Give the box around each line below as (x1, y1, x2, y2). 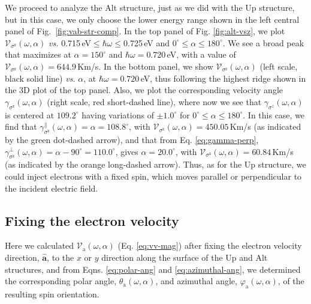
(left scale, (259, 59, 298, 72)
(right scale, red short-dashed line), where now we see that (47, 95, 262, 108)
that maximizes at (5, 48, 71, 61)
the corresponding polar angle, (5, 275, 117, 287)
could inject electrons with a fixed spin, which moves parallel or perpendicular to (5, 169, 302, 182)
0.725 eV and (123, 36, 170, 49)
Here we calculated (5, 239, 74, 252)
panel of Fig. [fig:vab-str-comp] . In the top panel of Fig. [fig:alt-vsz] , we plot (5, 25, 285, 37)
